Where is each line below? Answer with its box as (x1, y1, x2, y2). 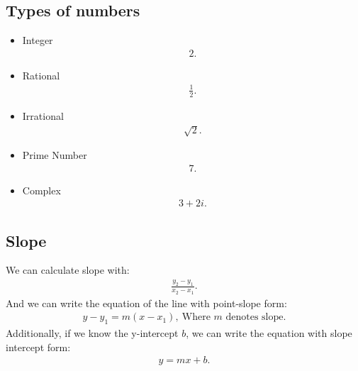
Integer (22, 33, 53, 48)
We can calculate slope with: (6, 262, 130, 277)
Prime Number (22, 147, 87, 162)
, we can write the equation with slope (186, 325, 352, 340)
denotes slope (225, 312, 284, 323)
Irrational (22, 108, 64, 123)
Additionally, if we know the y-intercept (6, 325, 179, 340)
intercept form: (6, 339, 71, 354)
